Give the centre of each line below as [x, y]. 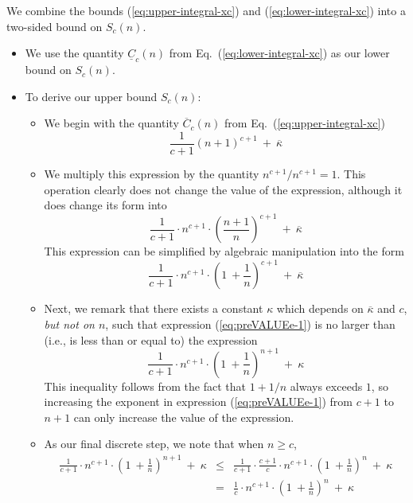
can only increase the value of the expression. [184, 417]
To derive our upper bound [91, 96]
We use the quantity [74, 53]
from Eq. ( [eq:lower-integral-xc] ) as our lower [279, 53]
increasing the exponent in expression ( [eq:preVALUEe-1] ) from [198, 402]
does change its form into [105, 205]
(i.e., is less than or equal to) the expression [151, 339]
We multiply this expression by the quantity [152, 174]
